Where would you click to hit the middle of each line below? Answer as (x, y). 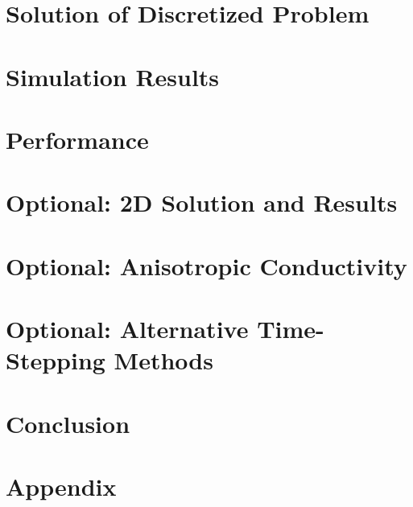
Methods (163, 360)
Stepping (56, 360)
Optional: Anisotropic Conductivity (206, 265)
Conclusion (68, 423)
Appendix (61, 486)
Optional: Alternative (127, 329)
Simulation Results (113, 76)
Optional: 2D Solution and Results (202, 202)
